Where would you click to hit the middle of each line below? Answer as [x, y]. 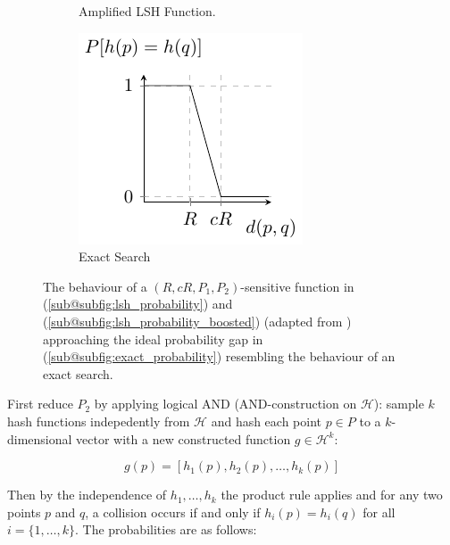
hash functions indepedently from [99, 421]
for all [379, 512]
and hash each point [267, 421]
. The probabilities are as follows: [166, 529]
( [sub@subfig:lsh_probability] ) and [138, 304]
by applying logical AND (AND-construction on [225, 404]
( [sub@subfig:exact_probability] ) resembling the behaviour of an [219, 356]
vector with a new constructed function [183, 438]
